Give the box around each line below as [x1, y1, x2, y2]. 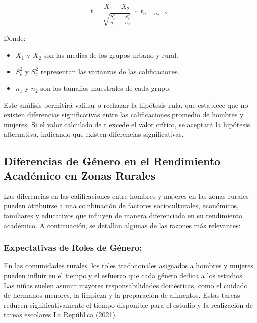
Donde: [4, 33, 26, 43]
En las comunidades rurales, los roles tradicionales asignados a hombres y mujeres [4, 260, 253, 271]
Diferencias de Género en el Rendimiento [4, 153, 221, 168]
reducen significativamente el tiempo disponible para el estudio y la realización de [4, 299, 253, 310]
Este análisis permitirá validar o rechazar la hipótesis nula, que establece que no [4, 99, 248, 110]
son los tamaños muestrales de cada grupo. [40, 83, 171, 93]
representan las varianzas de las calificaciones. [40, 66, 180, 76]
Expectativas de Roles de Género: [4, 241, 142, 254]
